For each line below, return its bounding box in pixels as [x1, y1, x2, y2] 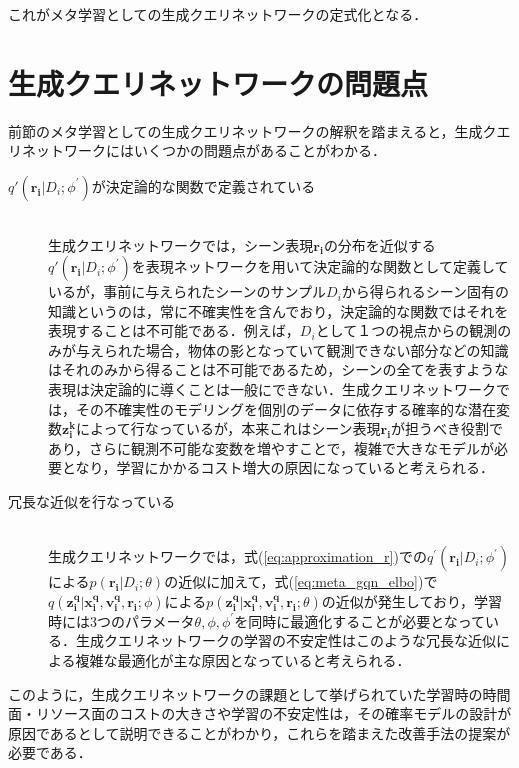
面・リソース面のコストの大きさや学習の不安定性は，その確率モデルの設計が [8, 703, 512, 724]
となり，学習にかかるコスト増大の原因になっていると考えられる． [61, 457, 494, 478]
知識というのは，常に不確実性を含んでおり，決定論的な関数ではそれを [48, 300, 509, 321]
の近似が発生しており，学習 [321, 590, 503, 611]
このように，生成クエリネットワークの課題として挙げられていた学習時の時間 [8, 683, 511, 704]
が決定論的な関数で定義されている [91, 175, 316, 196]
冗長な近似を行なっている [8, 491, 176, 512]
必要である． [8, 742, 92, 763]
